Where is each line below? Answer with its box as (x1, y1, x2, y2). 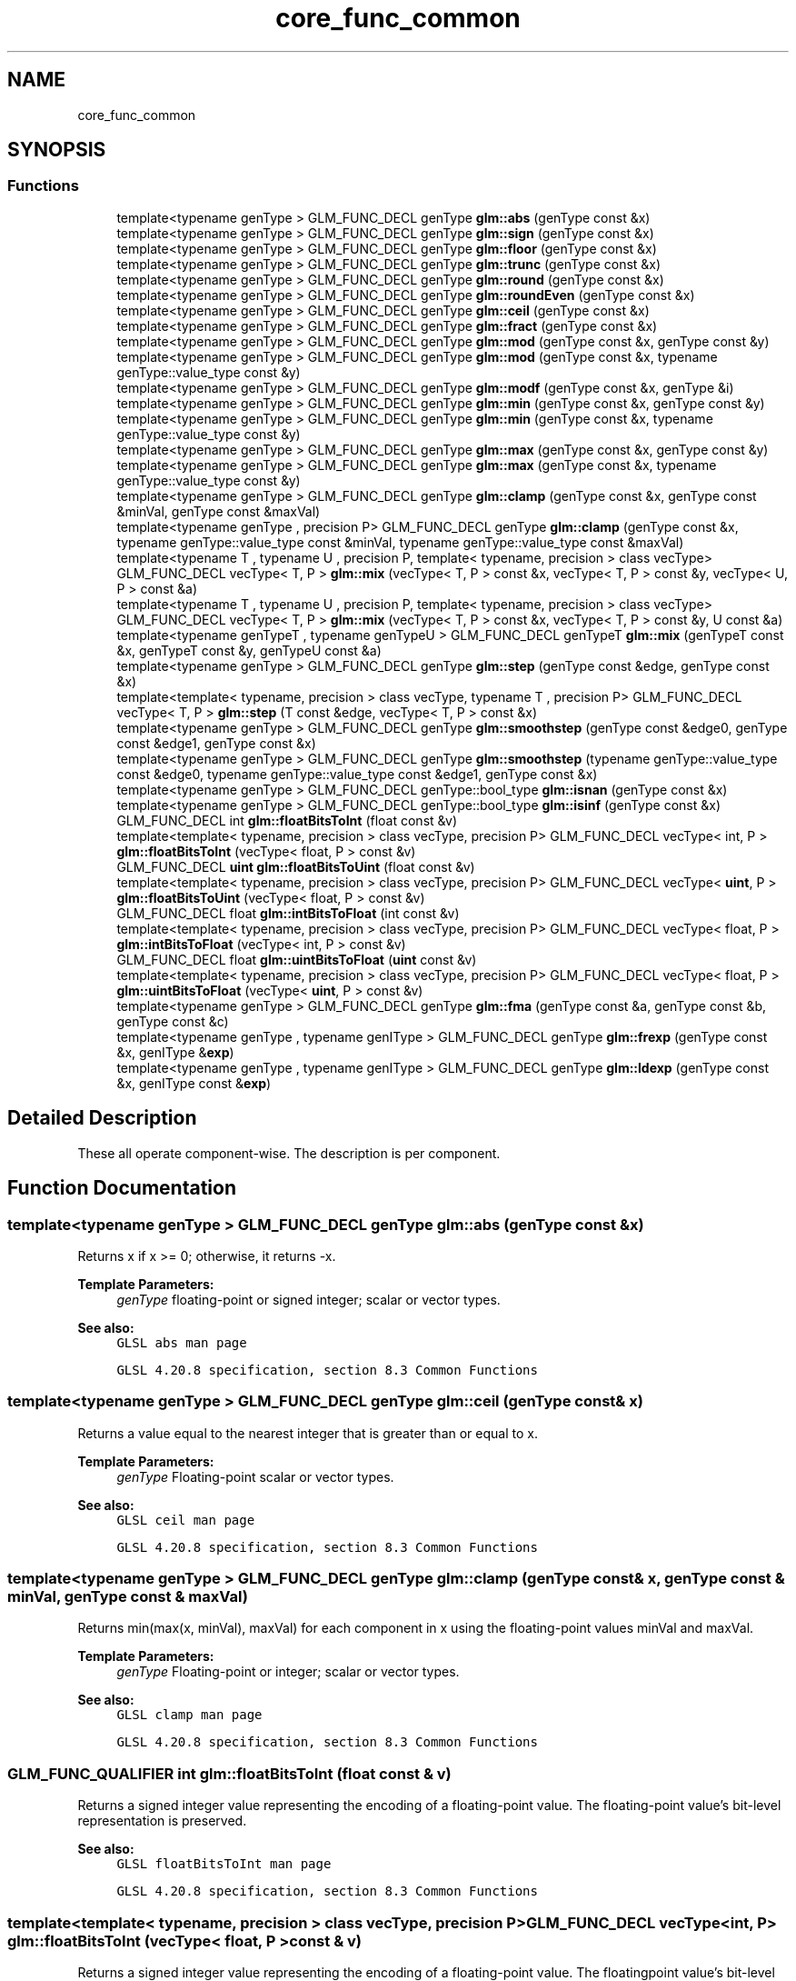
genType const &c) (116, 1013, 229, 1029)
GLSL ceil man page (116, 1512, 255, 1527)
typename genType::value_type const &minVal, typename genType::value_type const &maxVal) (116, 534, 684, 550)
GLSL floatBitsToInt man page (116, 1856, 332, 1872)
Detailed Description (7, 1106, 197, 1130)
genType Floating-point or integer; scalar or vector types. (116, 1664, 460, 1680)
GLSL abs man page (116, 1335, 247, 1350)
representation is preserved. (77, 1813, 247, 1829)
